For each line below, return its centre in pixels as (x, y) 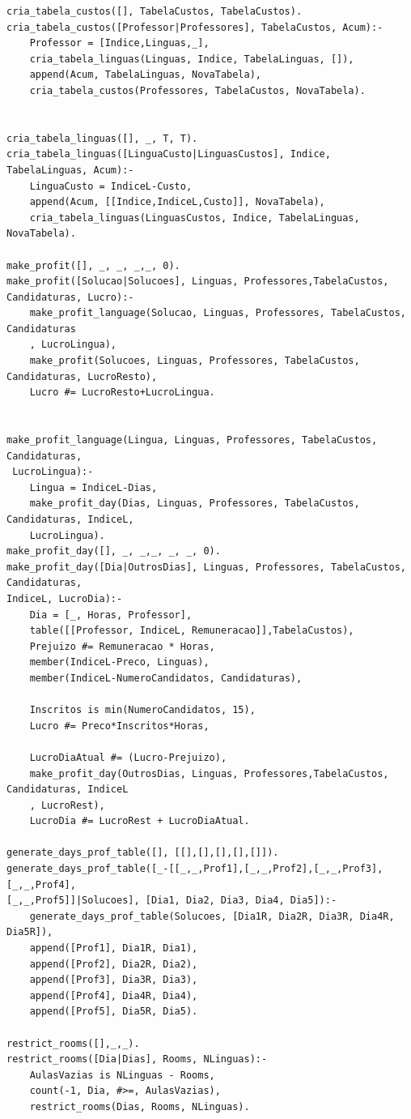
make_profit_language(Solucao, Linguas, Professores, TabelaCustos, (218, 313)
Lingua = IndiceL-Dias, (93, 487)
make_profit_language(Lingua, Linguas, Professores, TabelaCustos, (192, 440)
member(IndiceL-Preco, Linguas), (119, 662)
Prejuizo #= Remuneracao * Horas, (122, 646)
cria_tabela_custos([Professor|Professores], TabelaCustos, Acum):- (195, 27)
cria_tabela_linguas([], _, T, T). (102, 138)
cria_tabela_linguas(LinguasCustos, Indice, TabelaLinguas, (195, 218)
